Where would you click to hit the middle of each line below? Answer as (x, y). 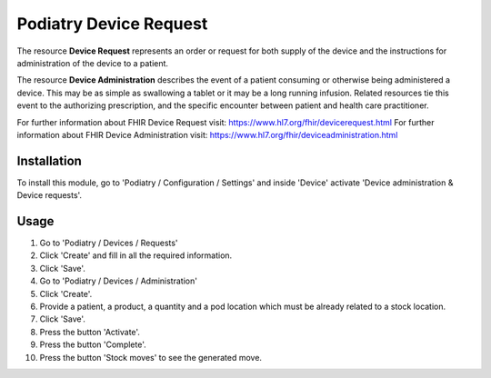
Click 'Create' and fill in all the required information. (136, 255)
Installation (49, 160)
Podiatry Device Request (112, 24)
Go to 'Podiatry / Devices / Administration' (118, 281)
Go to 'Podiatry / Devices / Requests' (109, 243)
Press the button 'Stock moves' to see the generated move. (151, 357)
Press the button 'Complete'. (93, 344)
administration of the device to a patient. (92, 63)
